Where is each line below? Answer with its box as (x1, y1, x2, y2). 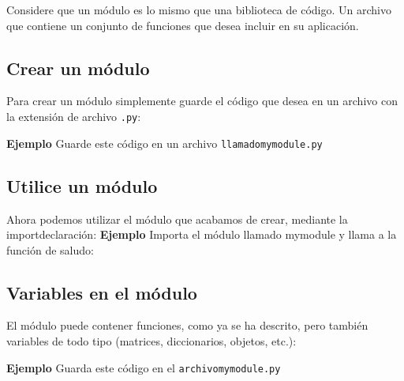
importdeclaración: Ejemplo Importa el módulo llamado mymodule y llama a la (6, 226, 397, 243)
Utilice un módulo (6, 173, 158, 198)
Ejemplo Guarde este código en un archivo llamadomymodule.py (6, 134, 323, 151)
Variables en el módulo (6, 280, 197, 304)
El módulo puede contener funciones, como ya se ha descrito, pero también (6, 317, 368, 334)
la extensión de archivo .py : (6, 108, 141, 124)
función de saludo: (6, 241, 94, 258)
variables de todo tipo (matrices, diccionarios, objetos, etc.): (6, 333, 297, 349)
